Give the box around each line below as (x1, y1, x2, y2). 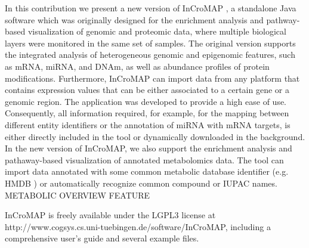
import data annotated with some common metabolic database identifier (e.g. (5, 165, 289, 178)
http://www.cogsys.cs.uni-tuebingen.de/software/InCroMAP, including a (5, 220, 271, 232)
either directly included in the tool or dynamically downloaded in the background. (5, 130, 305, 142)
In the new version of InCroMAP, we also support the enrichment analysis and (5, 142, 292, 154)
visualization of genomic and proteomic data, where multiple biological (27, 25, 286, 38)
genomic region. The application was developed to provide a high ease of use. (5, 95, 287, 107)
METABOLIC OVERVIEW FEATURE (5, 188, 150, 201)
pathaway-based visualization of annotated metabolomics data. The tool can (5, 153, 284, 166)
